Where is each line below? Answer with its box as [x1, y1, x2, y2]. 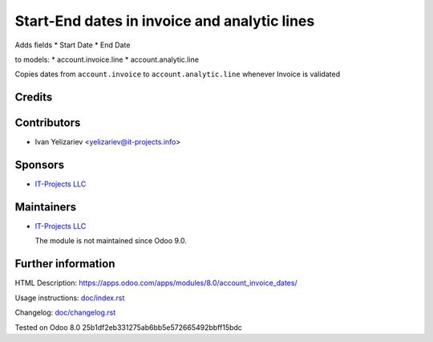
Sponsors [14, 158, 64, 172]
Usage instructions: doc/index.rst [14, 293, 125, 303]
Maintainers [14, 200, 77, 214]
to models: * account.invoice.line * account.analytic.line [14, 55, 200, 64]
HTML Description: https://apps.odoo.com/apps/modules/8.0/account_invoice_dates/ [14, 278, 297, 288]
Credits [14, 91, 53, 104]
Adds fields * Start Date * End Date [14, 40, 131, 50]
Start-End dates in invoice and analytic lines [14, 12, 315, 30]
